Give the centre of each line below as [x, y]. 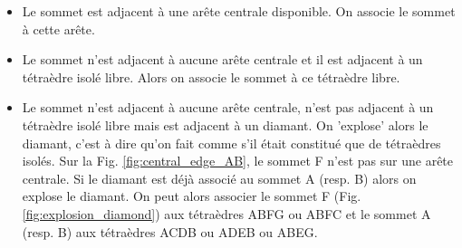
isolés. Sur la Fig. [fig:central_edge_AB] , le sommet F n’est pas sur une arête [238, 161]
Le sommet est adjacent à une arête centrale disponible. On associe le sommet [239, 11]
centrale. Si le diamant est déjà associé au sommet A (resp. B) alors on [219, 178]
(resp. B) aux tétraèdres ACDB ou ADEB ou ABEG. [170, 231]
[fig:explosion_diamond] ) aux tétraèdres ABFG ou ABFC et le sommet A [226, 213]
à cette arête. [58, 29]
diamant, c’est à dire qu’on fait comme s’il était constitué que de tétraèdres [231, 143]
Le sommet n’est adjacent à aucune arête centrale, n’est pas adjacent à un [228, 107]
